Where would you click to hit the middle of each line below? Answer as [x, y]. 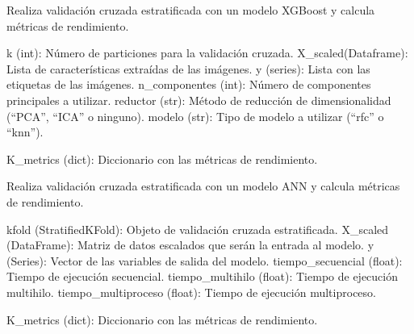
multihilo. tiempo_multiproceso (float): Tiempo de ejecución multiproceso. [191, 292]
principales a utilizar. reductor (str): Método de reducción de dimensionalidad [199, 100]
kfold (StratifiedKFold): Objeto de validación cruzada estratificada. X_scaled [198, 229]
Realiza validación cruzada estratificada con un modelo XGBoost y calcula [191, 10]
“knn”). [25, 132]
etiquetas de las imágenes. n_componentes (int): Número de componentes [189, 84]
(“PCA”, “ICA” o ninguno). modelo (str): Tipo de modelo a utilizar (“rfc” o [195, 116]
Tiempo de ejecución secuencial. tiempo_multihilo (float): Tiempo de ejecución [202, 276]
